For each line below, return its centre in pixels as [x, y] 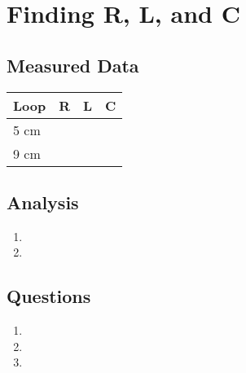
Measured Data [73, 65]
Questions [49, 296]
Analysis [43, 202]
